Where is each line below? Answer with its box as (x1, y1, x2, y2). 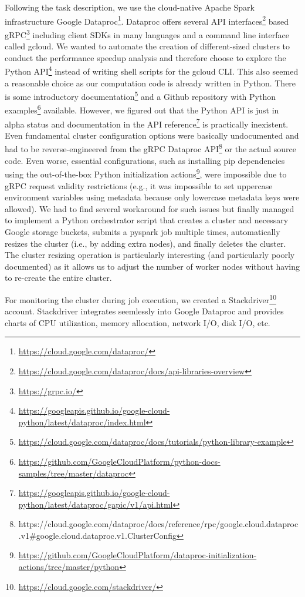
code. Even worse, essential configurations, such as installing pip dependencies (5, 154, 285, 166)
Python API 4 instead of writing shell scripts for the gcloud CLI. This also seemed (5, 63, 299, 77)
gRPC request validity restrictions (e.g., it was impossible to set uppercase (5, 179, 273, 192)
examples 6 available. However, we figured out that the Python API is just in (5, 102, 279, 116)
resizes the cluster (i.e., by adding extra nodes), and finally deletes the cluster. (5, 237, 286, 249)
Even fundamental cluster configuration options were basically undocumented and (5, 129, 299, 141)
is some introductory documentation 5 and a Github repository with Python (5, 89, 276, 102)
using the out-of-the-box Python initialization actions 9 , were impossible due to (5, 166, 287, 180)
